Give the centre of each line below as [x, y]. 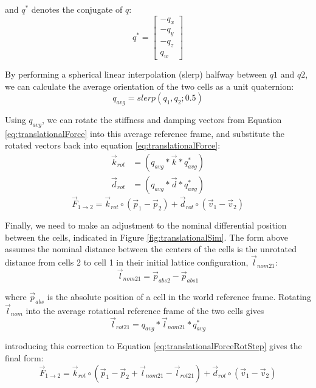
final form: [24, 357]
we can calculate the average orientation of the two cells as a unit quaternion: [149, 86]
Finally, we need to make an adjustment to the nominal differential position [146, 225]
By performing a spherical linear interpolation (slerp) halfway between [136, 74]
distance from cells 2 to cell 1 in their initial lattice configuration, [127, 262]
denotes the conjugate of [77, 9]
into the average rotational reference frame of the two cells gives [145, 310]
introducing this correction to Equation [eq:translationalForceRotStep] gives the [153, 346]
